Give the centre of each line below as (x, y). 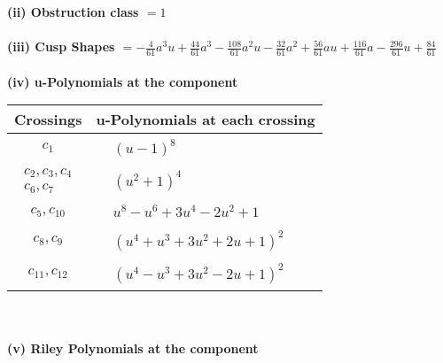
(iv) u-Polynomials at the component (123, 81)
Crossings (48, 120)
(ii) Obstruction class (73, 12)
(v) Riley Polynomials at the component (133, 348)
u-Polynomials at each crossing (206, 120)
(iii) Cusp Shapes (61, 46)
